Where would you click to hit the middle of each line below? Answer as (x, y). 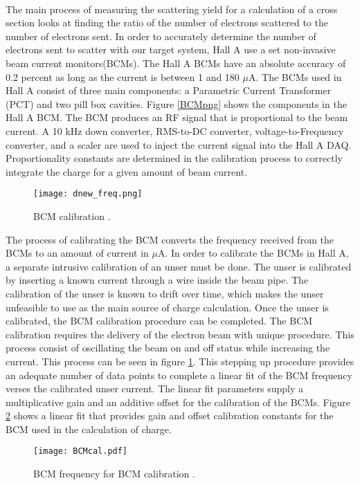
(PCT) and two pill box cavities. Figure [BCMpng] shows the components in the (176, 103)
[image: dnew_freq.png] (88, 194)
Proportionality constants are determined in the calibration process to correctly (174, 158)
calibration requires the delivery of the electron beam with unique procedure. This (180, 334)
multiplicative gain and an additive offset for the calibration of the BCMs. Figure (178, 402)
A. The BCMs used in (295, 76)
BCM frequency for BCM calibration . (114, 474)
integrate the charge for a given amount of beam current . (127, 171)
